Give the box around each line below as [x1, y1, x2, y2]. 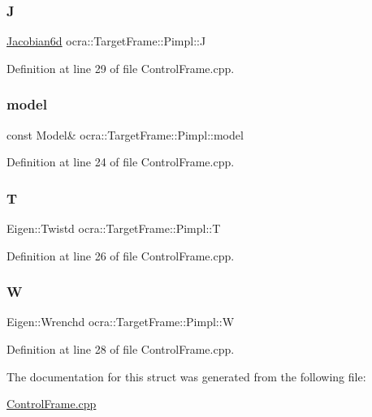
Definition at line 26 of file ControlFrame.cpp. [6, 247, 235, 264]
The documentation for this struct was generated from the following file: [6, 368, 366, 385]
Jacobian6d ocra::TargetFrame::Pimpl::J [6, 32, 206, 49]
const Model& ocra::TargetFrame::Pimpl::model [6, 126, 244, 143]
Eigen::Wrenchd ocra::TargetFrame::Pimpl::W [6, 313, 235, 330]
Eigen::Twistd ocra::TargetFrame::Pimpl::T [6, 220, 221, 237]
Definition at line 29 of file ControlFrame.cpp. [6, 59, 235, 76]
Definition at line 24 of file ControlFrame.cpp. [6, 153, 235, 170]
